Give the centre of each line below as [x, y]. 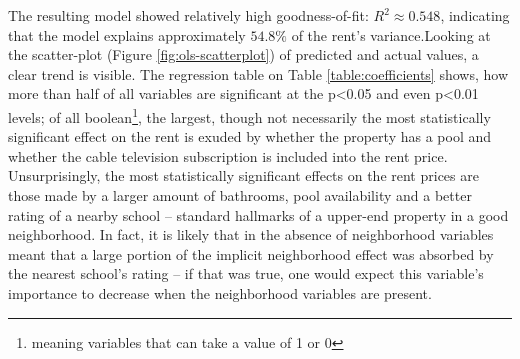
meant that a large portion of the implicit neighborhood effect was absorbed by [251, 253]
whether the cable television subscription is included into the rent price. [228, 155]
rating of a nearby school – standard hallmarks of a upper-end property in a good [258, 214]
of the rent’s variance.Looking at [391, 34]
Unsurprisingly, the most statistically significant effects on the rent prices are [243, 175]
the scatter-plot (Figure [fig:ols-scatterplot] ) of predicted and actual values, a [243, 54]
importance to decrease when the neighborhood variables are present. [220, 292]
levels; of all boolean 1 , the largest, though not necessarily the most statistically [249, 115]
